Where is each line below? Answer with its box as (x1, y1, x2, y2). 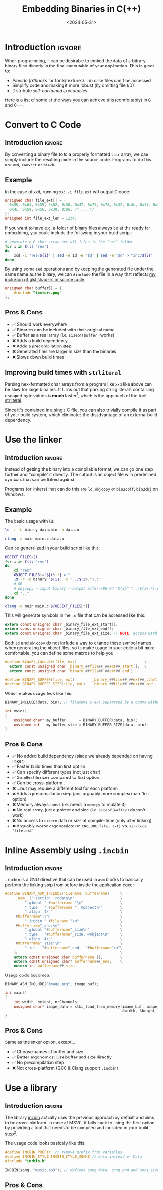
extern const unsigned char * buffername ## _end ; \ (14, 959, 123, 964)
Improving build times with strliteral (5, 368, 121, 377)
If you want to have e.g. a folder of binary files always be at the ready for (5, 225, 150, 231)
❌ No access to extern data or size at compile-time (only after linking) (12, 818, 152, 824)
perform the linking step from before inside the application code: (5, 882, 134, 888)
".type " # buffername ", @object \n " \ (24, 905, 123, 910)
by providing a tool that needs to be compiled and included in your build (5, 1125, 149, 1131)
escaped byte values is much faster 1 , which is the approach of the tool (5, 392, 147, 398)
